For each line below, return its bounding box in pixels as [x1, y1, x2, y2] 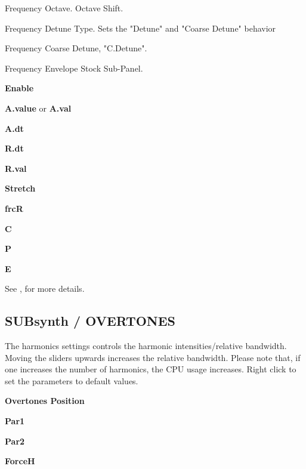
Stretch [5, 182, 36, 195]
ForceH [5, 455, 35, 467]
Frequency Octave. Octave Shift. [5, 2, 123, 14]
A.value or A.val [5, 101, 72, 114]
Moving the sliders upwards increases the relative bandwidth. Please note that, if [5, 351, 301, 363]
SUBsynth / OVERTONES [5, 311, 176, 330]
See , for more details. [5, 282, 85, 295]
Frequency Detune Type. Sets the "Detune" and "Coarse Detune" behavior [5, 21, 276, 34]
